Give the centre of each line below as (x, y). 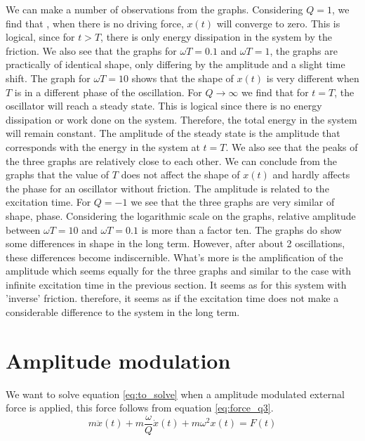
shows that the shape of (182, 78)
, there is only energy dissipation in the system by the (216, 37)
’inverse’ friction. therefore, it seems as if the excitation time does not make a (172, 298)
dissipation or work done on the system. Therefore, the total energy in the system (181, 119)
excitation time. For (48, 202)
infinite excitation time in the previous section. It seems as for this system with (176, 284)
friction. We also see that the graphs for (91, 50)
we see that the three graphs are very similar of (233, 202)
